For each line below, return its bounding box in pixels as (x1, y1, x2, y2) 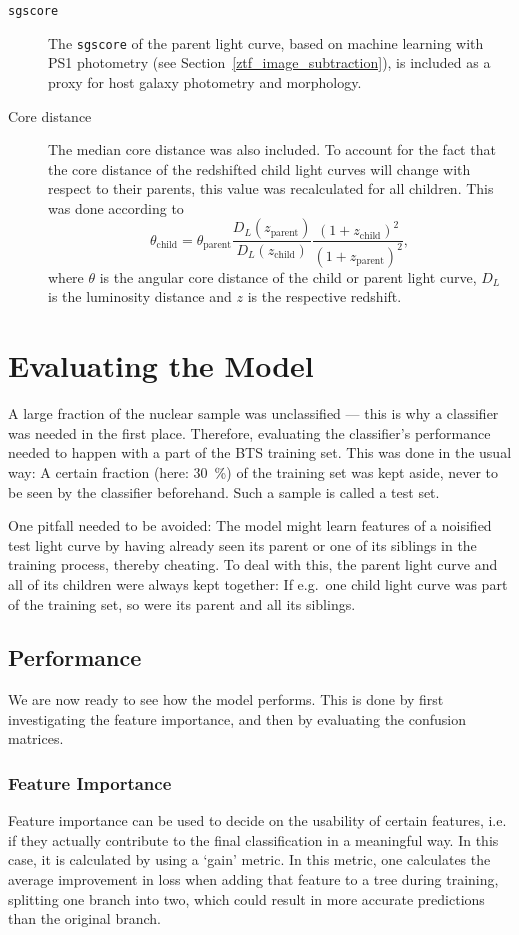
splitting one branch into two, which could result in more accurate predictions (8, 888, 485, 909)
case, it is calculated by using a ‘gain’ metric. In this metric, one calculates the (8, 849, 491, 870)
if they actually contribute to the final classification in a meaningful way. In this (8, 829, 499, 850)
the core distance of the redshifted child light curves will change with (48, 158, 471, 179)
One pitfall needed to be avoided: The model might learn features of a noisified (8, 515, 492, 536)
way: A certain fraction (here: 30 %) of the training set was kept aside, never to (8, 461, 498, 482)
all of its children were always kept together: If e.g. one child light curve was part (8, 573, 508, 594)
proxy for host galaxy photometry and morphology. (48, 71, 362, 92)
